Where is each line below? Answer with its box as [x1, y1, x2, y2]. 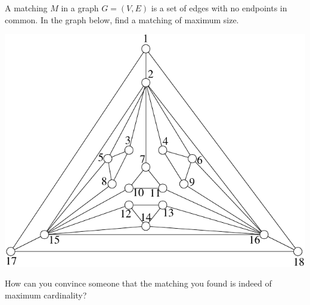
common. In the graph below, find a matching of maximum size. [5, 13, 239, 26]
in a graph [61, 2, 99, 14]
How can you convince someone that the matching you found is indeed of [5, 277, 272, 290]
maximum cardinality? [5, 289, 87, 301]
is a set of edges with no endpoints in [151, 2, 287, 14]
